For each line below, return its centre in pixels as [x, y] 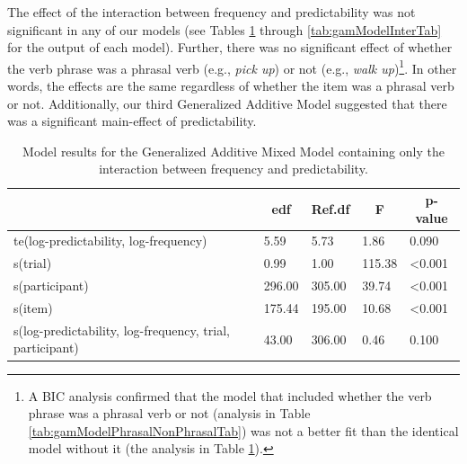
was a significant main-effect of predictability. [132, 121]
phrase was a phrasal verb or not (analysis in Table [169, 413]
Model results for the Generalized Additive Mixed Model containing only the [233, 151]
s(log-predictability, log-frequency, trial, [122, 330]
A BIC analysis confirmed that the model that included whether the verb [230, 395]
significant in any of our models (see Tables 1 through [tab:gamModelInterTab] [225, 29]
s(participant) [51, 286]
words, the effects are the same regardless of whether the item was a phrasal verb [231, 86]
